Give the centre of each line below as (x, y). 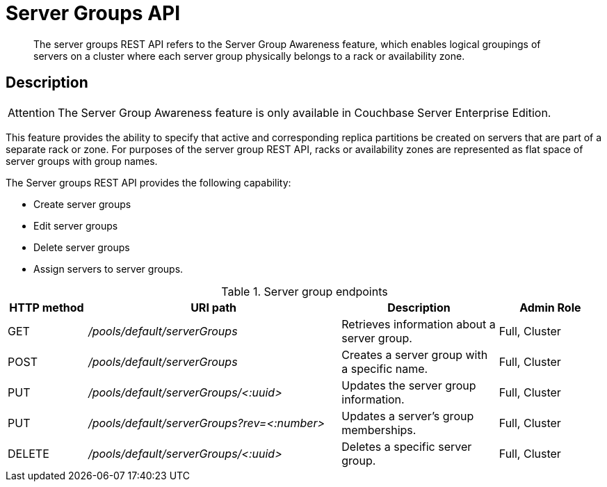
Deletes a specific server (407, 446)
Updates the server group (409, 385)
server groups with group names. (82, 161)
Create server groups (82, 204)
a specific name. (385, 368)
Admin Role (550, 307)
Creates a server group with (415, 354)
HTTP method (47, 307)
